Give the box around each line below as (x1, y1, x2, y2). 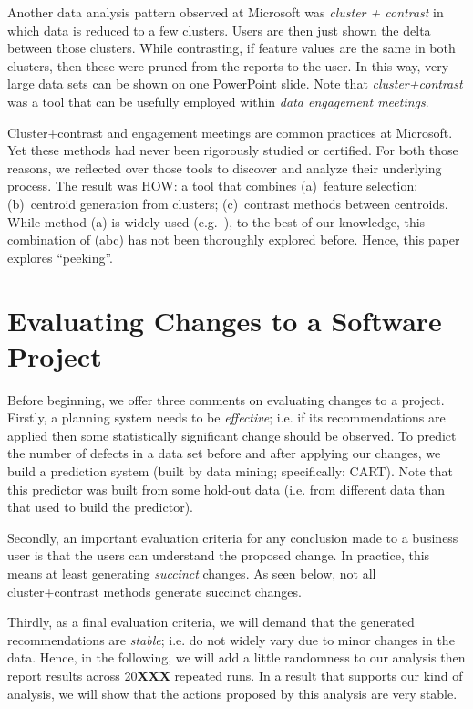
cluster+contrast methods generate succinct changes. (7, 581, 302, 600)
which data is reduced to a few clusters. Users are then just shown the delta (7, 20, 431, 39)
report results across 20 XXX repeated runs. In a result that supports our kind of (7, 665, 463, 684)
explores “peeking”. (7, 247, 114, 266)
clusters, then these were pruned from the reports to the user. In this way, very (7, 56, 449, 75)
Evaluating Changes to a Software (7, 301, 442, 339)
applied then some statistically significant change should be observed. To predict (7, 425, 457, 444)
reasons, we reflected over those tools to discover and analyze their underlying (7, 158, 442, 177)
